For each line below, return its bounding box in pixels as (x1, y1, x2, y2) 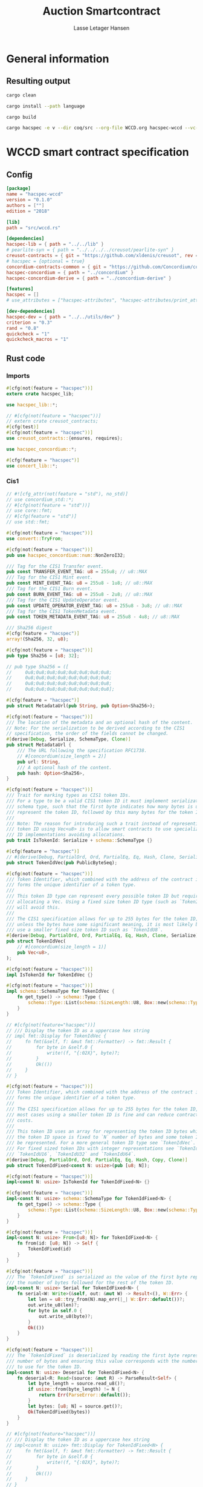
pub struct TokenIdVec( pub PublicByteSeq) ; (6, 859, 118, 865)
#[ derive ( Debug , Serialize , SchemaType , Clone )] (6, 736, 131, 742)
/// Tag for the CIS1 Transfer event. (6, 563, 104, 569)
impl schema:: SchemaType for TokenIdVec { (6, 989, 115, 995)
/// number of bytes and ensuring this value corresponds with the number (6, 1358, 199, 1364)
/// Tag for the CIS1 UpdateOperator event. (6, 597, 120, 603)
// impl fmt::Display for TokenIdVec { (6, 1033, 107, 1039)
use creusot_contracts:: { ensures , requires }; (6, 435, 123, 441)
